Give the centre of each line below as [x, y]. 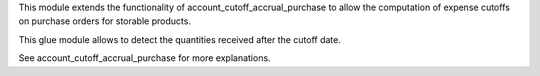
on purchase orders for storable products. [105, 21]
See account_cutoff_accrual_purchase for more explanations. [144, 58]
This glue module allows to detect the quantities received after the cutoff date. [180, 39]
